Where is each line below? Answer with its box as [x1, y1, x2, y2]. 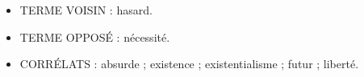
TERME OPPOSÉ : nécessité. [19, 28, 170, 45]
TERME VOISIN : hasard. [19, 2, 153, 18]
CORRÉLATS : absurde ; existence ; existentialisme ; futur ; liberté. [19, 55, 359, 72]
